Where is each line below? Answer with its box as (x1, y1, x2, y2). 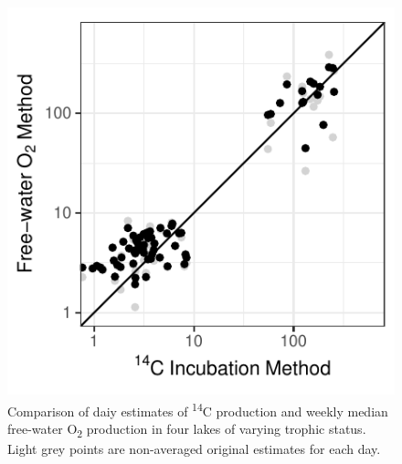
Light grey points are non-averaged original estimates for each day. (7, 438, 381, 458)
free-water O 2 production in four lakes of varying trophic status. (7, 418, 366, 440)
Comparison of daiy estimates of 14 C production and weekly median (7, 398, 388, 420)
